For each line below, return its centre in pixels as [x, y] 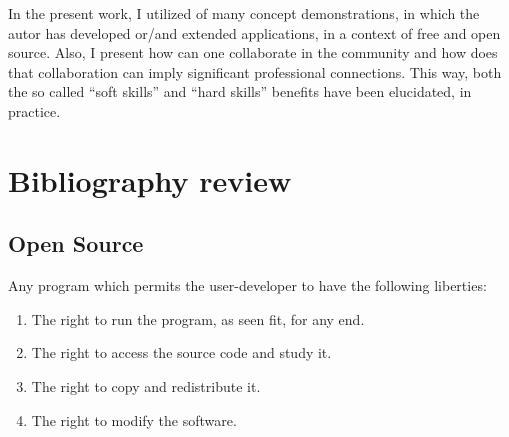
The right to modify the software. [134, 419]
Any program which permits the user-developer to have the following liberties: [247, 285]
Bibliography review [150, 179]
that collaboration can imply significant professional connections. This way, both [255, 71]
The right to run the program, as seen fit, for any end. [198, 318]
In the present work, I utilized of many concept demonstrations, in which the [244, 13]
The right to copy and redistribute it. [146, 385]
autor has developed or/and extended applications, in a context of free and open [254, 32]
